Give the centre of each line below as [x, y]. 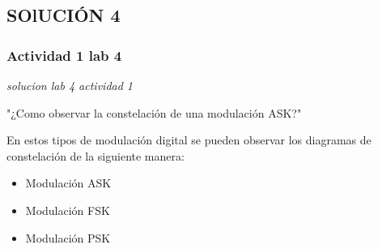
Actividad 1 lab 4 [64, 55]
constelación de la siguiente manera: [96, 155]
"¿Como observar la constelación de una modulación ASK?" [154, 112]
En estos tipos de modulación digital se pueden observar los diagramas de [189, 140]
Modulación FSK [68, 210]
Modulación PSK [68, 237]
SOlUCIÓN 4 [64, 15]
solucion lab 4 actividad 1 [70, 85]
